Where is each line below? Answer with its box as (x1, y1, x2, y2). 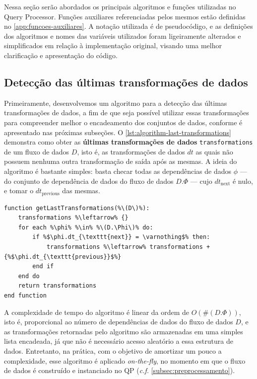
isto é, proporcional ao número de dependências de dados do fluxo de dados (4, 316, 233, 327)
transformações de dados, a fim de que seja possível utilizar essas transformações (4, 107, 249, 118)
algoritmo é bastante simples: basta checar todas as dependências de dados (4, 165, 231, 176)
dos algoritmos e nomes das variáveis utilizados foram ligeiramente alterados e (4, 30, 241, 41)
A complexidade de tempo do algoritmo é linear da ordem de (4, 306, 190, 317)
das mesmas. (62, 185, 100, 196)
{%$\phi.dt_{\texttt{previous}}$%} (4, 253, 122, 260)
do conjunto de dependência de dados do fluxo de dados (4, 175, 174, 186)
